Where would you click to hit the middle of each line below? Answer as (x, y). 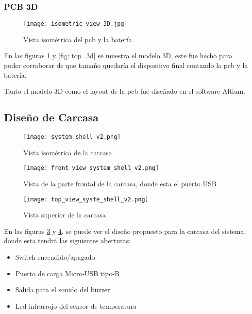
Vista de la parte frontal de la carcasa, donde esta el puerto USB (120, 183)
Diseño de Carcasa (51, 117)
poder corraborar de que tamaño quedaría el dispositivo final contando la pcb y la (126, 65)
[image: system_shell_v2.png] (72, 137)
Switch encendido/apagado (55, 256)
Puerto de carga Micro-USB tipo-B (67, 273)
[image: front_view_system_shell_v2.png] (91, 168)
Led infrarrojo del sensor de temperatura (76, 306)
